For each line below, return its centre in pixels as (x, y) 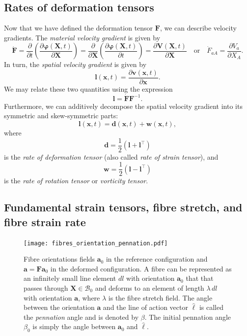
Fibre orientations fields (59, 259)
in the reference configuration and (157, 259)
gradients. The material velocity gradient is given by (82, 37)
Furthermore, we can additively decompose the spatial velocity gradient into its (123, 106)
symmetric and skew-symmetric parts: (61, 116)
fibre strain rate (45, 221)
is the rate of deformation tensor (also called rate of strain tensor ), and (111, 156)
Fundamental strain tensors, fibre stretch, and (123, 207)
